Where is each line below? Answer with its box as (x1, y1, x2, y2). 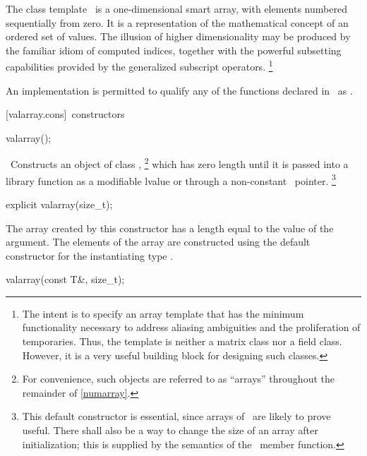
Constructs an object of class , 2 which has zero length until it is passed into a (10, 155, 349, 172)
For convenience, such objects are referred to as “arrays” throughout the (22, 371, 335, 386)
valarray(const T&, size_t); (6, 272, 125, 287)
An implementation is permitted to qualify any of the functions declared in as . (6, 83, 353, 97)
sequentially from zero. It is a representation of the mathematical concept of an (6, 15, 349, 30)
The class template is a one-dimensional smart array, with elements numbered (6, 1, 347, 16)
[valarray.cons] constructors (6, 107, 125, 121)
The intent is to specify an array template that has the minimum (22, 306, 304, 320)
